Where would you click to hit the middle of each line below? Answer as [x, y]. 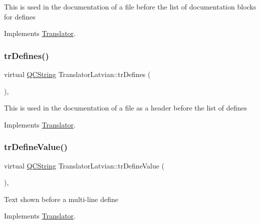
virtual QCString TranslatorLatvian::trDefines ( [77, 74]
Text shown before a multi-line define [61, 199]
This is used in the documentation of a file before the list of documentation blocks [130, 6]
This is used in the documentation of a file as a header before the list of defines [126, 108]
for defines [20, 16]
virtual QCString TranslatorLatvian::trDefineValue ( [84, 165]
